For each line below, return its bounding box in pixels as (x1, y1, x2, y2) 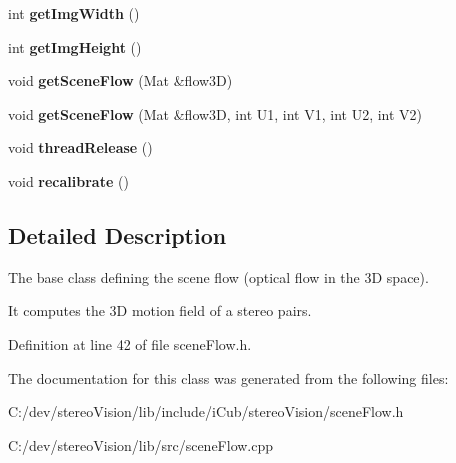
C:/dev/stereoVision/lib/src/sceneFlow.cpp (8, 434, 274, 455)
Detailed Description (8, 219, 227, 250)
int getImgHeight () (8, 36, 142, 57)
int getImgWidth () (8, 3, 140, 23)
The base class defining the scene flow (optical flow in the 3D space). (8, 266, 429, 287)
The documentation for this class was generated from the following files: (8, 367, 449, 388)
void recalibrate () (8, 170, 129, 191)
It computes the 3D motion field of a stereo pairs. (8, 300, 312, 321)
